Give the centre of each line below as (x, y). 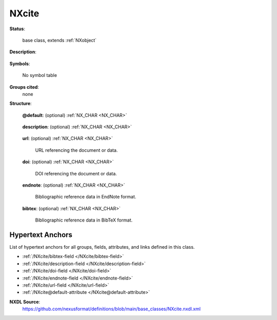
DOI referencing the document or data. (76, 173)
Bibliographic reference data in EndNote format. (86, 197)
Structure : (21, 104)
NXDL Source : (25, 302)
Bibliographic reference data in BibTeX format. (84, 220)
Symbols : (20, 64)
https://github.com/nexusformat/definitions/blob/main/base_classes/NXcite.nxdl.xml (112, 309)
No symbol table (40, 75)
